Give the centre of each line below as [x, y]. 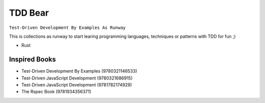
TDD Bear [29, 13]
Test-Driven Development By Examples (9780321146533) [79, 71]
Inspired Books [33, 60]
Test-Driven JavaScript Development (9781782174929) [77, 85]
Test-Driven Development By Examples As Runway [67, 27]
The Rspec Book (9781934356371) [56, 92]
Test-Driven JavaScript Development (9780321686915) [77, 78]
